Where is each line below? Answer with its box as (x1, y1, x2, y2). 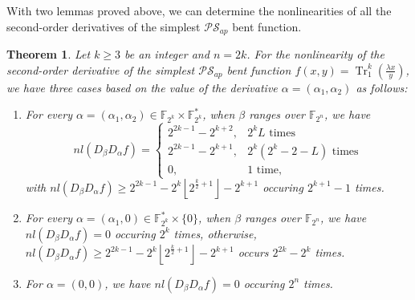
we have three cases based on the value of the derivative (6, 79, 278, 95)
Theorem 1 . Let (6, 46, 91, 63)
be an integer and (124, 46, 210, 63)
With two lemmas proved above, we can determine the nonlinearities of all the (6, 2, 392, 18)
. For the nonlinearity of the (246, 46, 384, 63)
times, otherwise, (173, 225, 257, 241)
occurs (238, 244, 269, 261)
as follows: (356, 79, 408, 95)
